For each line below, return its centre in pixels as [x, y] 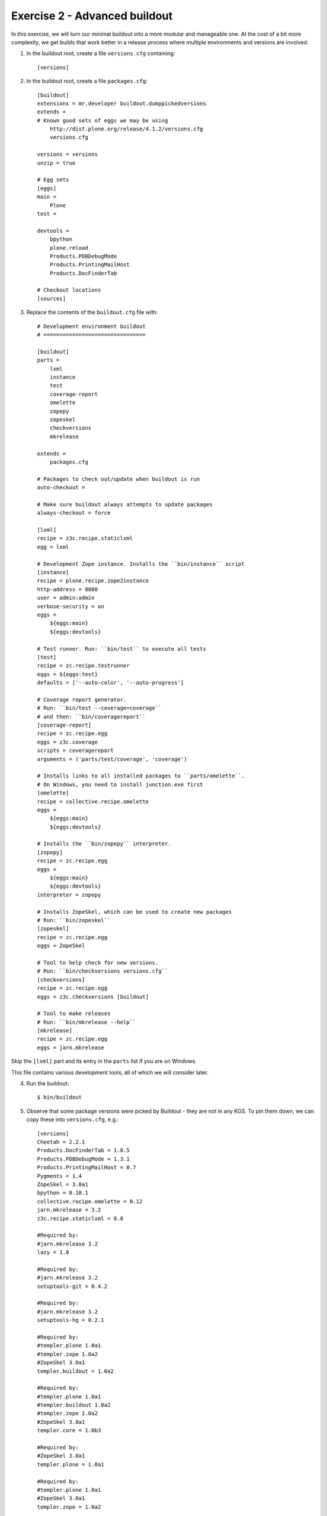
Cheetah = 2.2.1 [61, 1142]
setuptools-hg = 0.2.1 [71, 1320]
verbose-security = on [71, 606]
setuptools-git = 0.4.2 [72, 1286]
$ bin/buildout [60, 1097]
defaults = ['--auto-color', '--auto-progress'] [111, 683]
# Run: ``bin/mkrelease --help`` [87, 1022]
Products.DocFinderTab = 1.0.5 [84, 1150]
